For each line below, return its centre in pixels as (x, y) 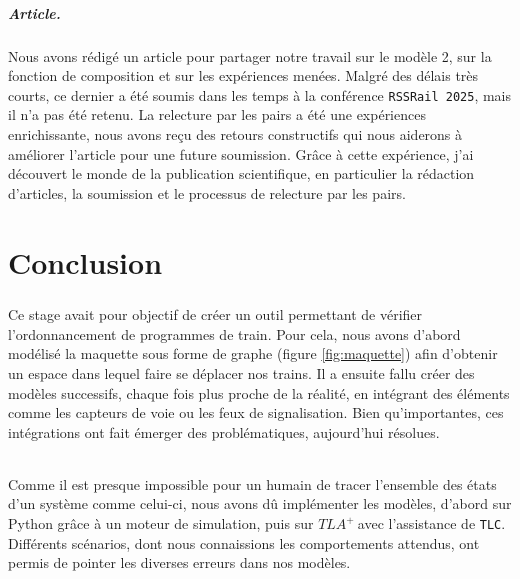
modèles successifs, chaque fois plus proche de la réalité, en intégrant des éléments (259, 392)
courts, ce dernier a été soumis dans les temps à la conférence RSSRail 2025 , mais (260, 94)
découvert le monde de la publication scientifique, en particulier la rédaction (241, 173)
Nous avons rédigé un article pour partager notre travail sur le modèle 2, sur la (250, 55)
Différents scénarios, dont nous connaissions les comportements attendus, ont (244, 542)
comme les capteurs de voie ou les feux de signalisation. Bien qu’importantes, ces (256, 412)
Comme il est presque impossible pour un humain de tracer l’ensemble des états (252, 483)
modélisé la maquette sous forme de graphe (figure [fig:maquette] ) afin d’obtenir (253, 353)
